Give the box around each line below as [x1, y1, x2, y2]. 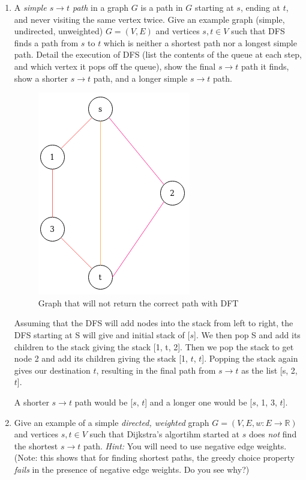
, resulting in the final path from [96, 363, 216, 376]
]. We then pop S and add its [194, 328, 301, 341]
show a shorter [14, 71, 68, 84]
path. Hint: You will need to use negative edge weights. [83, 439, 287, 452]
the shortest [14, 439, 58, 452]
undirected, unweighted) [14, 25, 103, 37]
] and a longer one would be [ [145, 395, 253, 408]
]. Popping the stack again [202, 352, 298, 365]
